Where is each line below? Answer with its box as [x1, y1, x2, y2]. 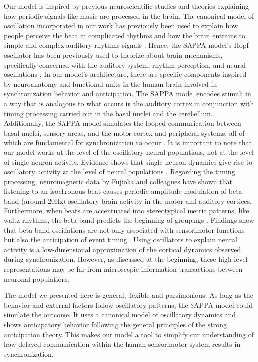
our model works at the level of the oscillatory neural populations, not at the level [4, 146, 254, 157]
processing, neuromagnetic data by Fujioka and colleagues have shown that [4, 176, 232, 186]
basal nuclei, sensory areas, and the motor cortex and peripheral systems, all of [4, 127, 245, 138]
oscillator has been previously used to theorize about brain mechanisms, [4, 49, 223, 60]
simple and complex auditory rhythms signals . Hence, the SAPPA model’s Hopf [4, 40, 249, 50]
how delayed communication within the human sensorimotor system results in [4, 339, 241, 349]
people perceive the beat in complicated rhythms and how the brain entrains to [4, 30, 246, 40]
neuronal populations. [4, 273, 70, 284]
